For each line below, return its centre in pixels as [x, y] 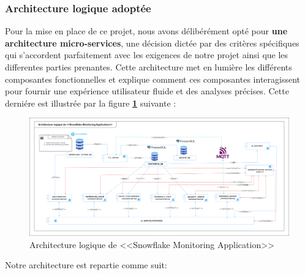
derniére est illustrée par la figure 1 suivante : [91, 103]
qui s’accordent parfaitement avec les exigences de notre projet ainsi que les [147, 55]
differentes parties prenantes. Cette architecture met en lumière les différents [149, 67]
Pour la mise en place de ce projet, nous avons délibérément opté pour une [146, 31]
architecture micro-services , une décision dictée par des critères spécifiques [152, 43]
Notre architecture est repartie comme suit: [86, 265]
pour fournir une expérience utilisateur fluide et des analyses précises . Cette [147, 91]
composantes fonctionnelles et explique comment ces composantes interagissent [153, 79]
